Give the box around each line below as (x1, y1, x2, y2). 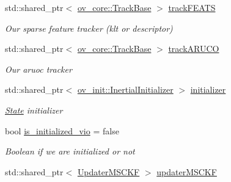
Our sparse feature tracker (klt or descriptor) (5, 21, 173, 34)
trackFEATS (168, 1, 216, 13)
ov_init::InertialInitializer (77, 83, 174, 96)
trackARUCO (168, 42, 219, 55)
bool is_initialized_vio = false (5, 124, 119, 137)
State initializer (5, 103, 63, 116)
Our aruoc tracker (5, 62, 72, 75)
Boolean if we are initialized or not (5, 145, 135, 158)
